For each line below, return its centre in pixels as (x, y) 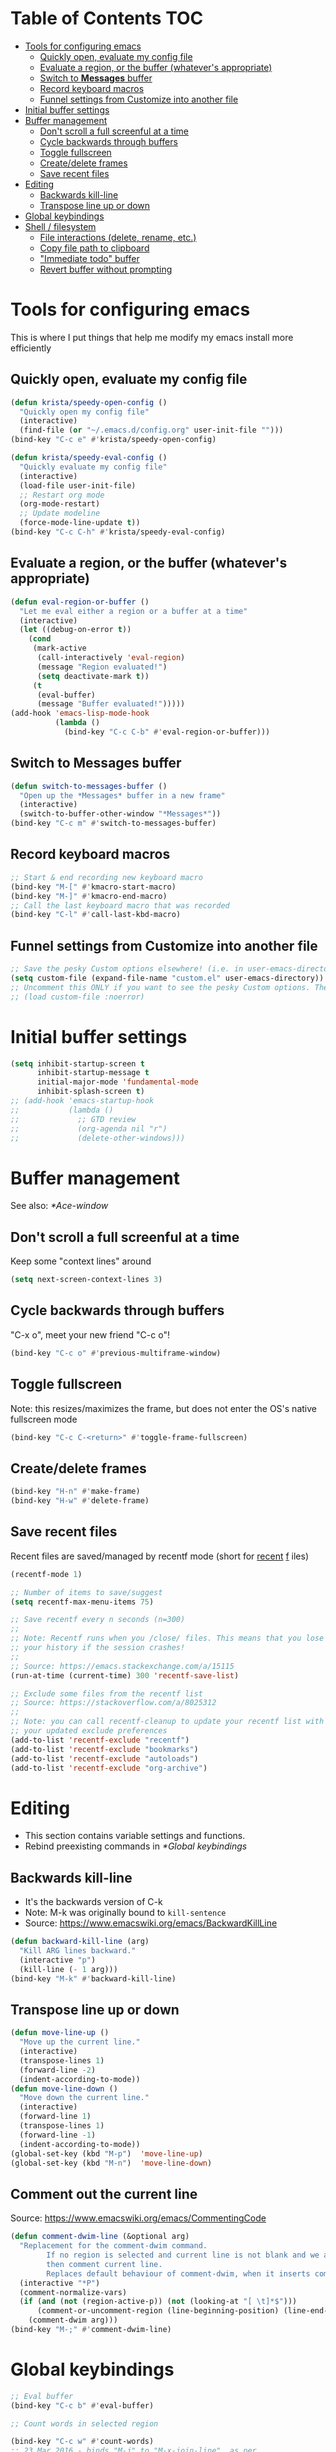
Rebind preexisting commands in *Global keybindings (136, 1846)
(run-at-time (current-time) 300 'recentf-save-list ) (125, 1675)
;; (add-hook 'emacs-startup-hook (82, 1101)
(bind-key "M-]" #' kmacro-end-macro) (89, 896)
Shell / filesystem (60, 226)
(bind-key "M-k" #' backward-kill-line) (93, 1978)
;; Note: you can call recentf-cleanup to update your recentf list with (167, 1722)
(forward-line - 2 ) (58, 2070)
